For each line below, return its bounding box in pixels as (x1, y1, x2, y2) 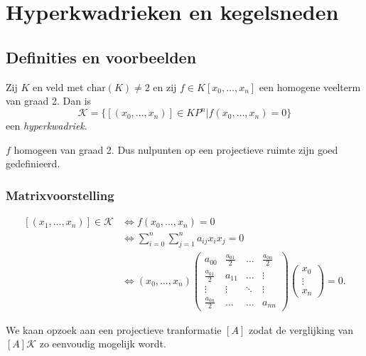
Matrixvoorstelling (6, 186, 114, 204)
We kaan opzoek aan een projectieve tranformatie (6, 322, 222, 337)
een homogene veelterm (259, 79, 361, 94)
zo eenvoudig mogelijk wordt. (39, 336, 166, 351)
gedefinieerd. (6, 156, 60, 171)
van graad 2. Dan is (6, 93, 92, 108)
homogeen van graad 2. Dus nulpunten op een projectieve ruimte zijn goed (14, 142, 338, 157)
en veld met (32, 79, 84, 94)
